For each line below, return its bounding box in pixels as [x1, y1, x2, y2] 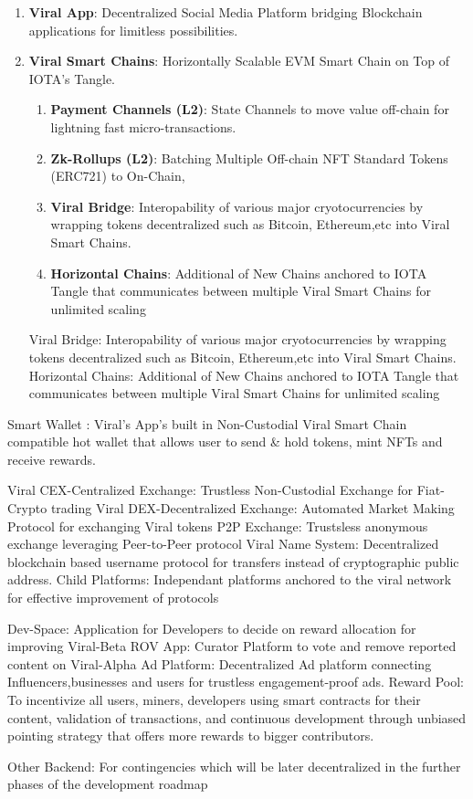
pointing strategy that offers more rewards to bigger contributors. [7, 726, 374, 745]
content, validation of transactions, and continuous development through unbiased [7, 708, 467, 727]
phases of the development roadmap [7, 774, 208, 794]
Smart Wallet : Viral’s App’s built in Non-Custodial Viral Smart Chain [7, 414, 407, 433]
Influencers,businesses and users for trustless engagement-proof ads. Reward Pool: [7, 672, 465, 691]
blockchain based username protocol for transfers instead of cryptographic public [7, 552, 459, 571]
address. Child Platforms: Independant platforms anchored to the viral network [7, 570, 452, 589]
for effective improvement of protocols [7, 588, 219, 607]
